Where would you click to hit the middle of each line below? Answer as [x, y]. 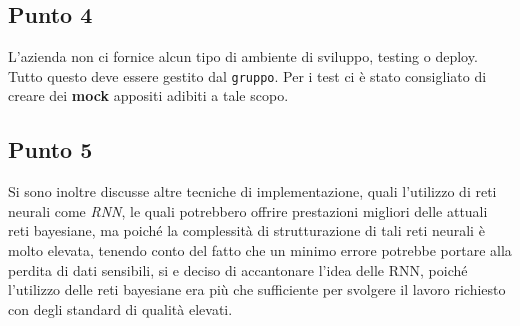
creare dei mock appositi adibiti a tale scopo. [148, 95]
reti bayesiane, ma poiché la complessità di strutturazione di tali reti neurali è [246, 230]
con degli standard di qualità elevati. [120, 308]
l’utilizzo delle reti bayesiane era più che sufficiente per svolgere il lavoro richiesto [257, 289]
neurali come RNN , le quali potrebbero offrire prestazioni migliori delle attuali [248, 210]
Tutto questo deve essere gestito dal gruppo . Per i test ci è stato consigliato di [247, 75]
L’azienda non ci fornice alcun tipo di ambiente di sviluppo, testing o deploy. [243, 56]
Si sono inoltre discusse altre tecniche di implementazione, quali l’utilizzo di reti [252, 191]
